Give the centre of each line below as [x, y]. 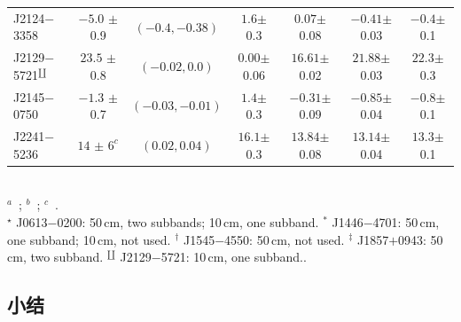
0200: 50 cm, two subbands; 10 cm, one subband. [188, 221]
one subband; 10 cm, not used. [89, 239]
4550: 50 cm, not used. [285, 239]
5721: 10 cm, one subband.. [234, 257]
